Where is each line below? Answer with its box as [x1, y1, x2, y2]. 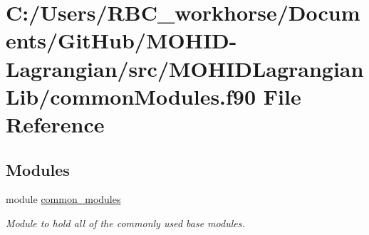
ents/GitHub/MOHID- [6, 26, 237, 55]
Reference [6, 109, 105, 138]
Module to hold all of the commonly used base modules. [6, 215, 245, 230]
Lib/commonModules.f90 [6, 81, 256, 110]
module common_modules [6, 192, 121, 207]
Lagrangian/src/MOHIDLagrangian [6, 53, 364, 83]
